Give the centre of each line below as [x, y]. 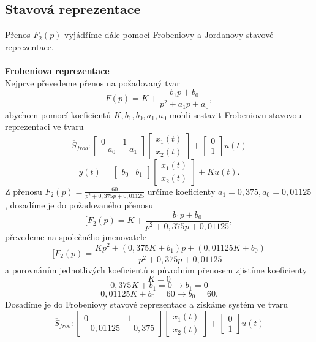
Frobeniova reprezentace [57, 70]
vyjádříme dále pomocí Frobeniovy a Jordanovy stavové [169, 35]
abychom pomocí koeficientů [58, 114]
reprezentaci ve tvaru [44, 127]
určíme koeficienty [181, 191]
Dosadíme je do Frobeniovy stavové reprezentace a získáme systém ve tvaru [147, 304]
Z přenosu [24, 191]
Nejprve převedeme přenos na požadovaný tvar [92, 82]
